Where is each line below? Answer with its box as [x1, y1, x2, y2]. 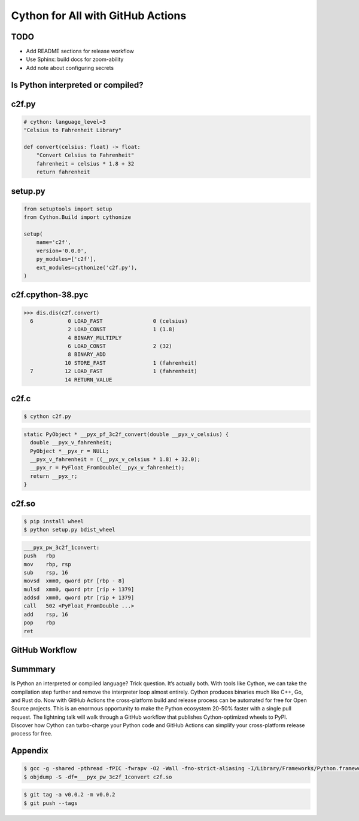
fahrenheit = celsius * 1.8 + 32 [36, 160, 135, 167]
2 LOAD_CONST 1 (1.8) [68, 326, 176, 333]
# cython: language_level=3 [23, 118, 106, 125]
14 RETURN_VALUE [65, 376, 112, 383]
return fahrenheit [36, 169, 90, 176]
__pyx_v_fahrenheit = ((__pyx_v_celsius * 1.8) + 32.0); [30, 456, 200, 463]
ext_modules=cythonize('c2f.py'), [36, 264, 138, 271]
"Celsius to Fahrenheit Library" [23, 127, 122, 134]
